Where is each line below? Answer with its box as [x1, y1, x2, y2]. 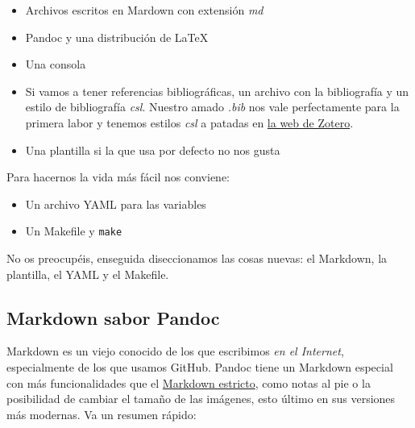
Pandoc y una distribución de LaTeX [25, 28, 209, 45]
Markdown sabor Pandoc [6, 305, 220, 330]
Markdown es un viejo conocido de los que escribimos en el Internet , [6, 343, 344, 359]
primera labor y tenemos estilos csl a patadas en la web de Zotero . [25, 114, 354, 131]
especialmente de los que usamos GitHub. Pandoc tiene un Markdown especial [6, 358, 393, 375]
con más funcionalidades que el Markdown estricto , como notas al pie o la [6, 374, 371, 391]
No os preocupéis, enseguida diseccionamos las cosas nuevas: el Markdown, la [6, 250, 388, 266]
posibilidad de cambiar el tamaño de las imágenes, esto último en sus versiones [6, 390, 396, 407]
